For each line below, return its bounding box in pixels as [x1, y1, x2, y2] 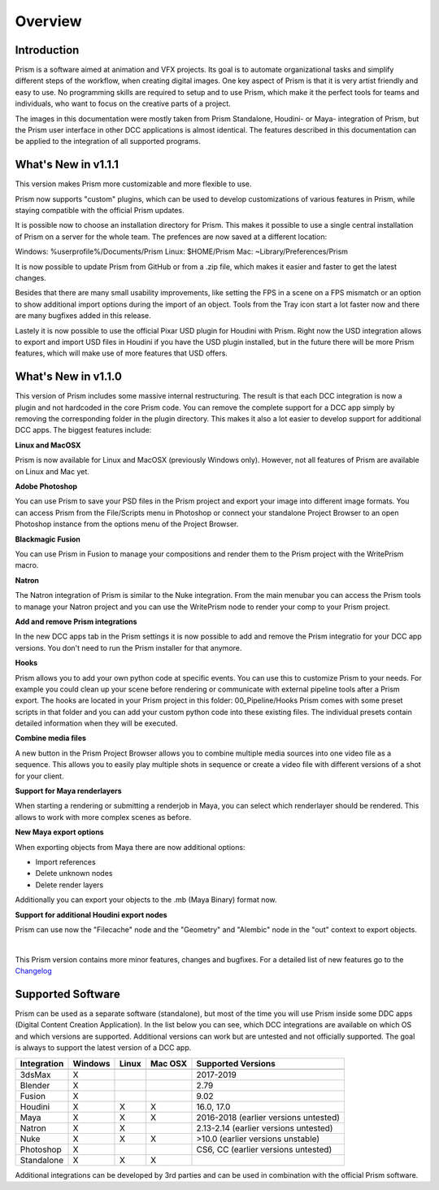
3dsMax [20, 1069, 52, 1080]
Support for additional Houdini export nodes [15, 909, 167, 919]
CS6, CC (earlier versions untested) [196, 1144, 333, 1155]
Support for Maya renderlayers [15, 786, 122, 796]
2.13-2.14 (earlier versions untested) [196, 1122, 333, 1134]
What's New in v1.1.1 [15, 158, 120, 172]
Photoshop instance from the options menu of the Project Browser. [15, 519, 239, 529]
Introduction [15, 43, 80, 57]
